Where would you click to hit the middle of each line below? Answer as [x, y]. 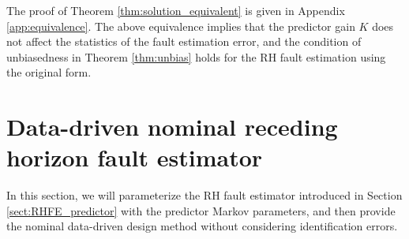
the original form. [49, 72]
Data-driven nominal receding [172, 127]
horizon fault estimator [135, 157]
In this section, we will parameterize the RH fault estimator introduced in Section [204, 195]
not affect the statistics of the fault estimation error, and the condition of [184, 41]
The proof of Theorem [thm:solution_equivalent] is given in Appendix [176, 10]
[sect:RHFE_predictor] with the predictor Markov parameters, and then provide [201, 210]
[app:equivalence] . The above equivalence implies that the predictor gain [181, 26]
